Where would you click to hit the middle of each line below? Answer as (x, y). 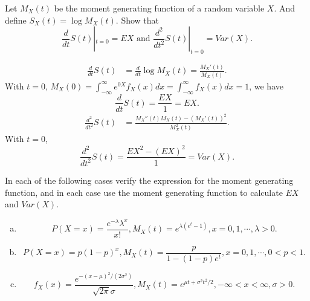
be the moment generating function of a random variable (159, 8)
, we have (266, 86)
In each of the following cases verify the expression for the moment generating (149, 180)
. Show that (137, 20)
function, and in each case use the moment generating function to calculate (144, 192)
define (16, 20)
